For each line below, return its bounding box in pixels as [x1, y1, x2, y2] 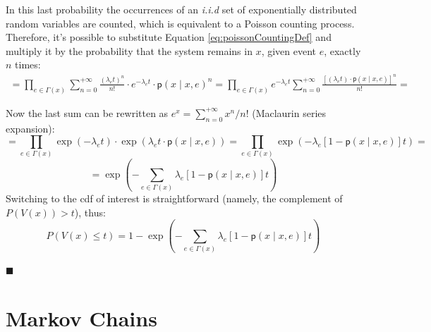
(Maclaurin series [252, 105, 327, 120]
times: [15, 57, 41, 72]
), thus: [74, 204, 106, 219]
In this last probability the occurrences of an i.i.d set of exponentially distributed [6, 2, 357, 16]
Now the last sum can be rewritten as [6, 105, 169, 120]
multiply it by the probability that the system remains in [6, 43, 253, 58]
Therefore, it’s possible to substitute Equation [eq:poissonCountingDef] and [6, 30, 332, 44]
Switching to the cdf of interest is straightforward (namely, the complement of [6, 191, 343, 206]
